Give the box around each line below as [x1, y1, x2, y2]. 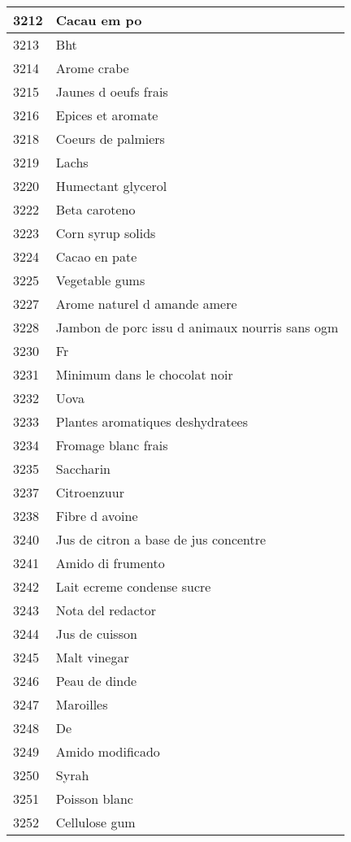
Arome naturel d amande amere [55, 294, 237, 313]
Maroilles [55, 695, 108, 714]
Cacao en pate [55, 247, 137, 266]
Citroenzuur [55, 483, 124, 501]
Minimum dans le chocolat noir [55, 365, 233, 384]
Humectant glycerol [55, 176, 167, 195]
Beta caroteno [55, 200, 136, 219]
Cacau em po [55, 11, 142, 29]
